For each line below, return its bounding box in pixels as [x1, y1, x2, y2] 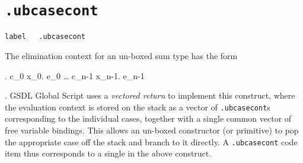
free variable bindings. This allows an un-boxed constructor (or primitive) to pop [5, 123, 299, 136]
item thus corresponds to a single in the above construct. [5, 147, 212, 159]
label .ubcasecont [5, 32, 86, 41]
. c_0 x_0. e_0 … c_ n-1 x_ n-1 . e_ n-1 [5, 69, 145, 81]
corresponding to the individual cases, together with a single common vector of [5, 112, 292, 125]
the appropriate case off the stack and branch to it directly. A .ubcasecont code [5, 135, 298, 148]
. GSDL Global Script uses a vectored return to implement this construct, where [5, 89, 295, 102]
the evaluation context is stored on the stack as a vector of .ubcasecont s [5, 100, 270, 113]
